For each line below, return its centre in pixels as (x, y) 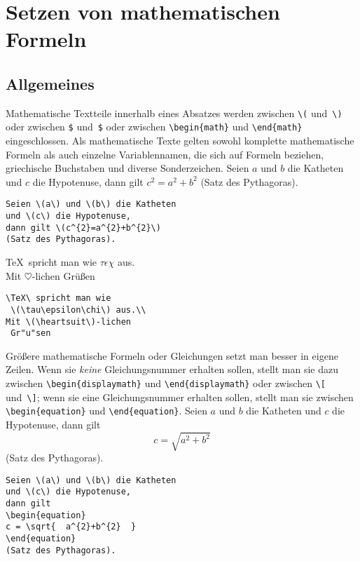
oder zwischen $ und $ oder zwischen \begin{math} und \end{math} (154, 127)
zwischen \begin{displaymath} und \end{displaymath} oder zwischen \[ (166, 383)
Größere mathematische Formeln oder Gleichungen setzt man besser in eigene (172, 355)
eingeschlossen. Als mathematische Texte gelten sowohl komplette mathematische (180, 141)
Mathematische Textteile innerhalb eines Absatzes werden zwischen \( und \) (174, 113)
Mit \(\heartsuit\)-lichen (68, 322)
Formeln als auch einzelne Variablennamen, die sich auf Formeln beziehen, (165, 154)
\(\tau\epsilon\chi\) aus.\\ (78, 310)
